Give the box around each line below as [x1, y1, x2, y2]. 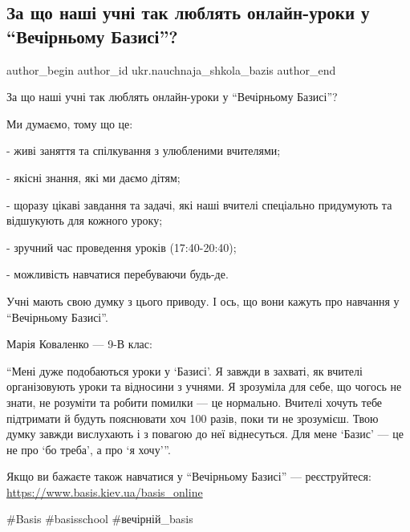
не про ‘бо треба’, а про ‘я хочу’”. [6, 441, 171, 457]
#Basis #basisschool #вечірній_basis [6, 510, 193, 527]
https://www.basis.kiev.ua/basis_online [6, 483, 203, 500]
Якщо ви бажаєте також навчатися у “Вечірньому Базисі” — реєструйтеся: [6, 468, 371, 485]
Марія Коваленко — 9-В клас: [6, 335, 152, 352]
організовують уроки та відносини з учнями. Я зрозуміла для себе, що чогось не [6, 378, 402, 395]
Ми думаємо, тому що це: [6, 115, 133, 132]
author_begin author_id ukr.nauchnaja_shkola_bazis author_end [6, 61, 336, 78]
